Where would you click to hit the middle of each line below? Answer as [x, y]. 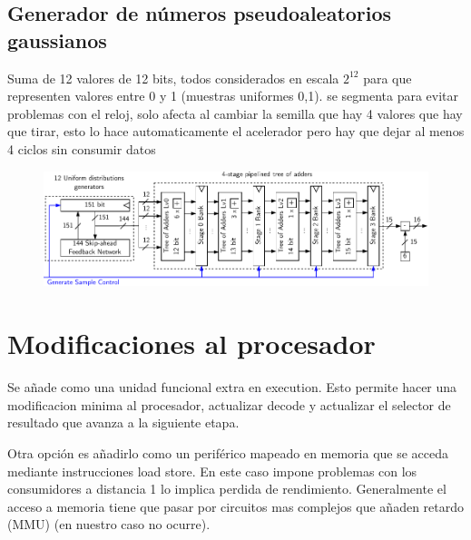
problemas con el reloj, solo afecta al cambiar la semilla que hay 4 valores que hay [235, 113]
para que [388, 78]
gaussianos [57, 39]
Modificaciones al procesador [191, 344]
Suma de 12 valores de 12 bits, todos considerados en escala [173, 78]
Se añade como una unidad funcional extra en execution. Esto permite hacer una [232, 387]
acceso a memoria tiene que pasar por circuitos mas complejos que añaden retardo [236, 506]
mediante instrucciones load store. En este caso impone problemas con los [212, 471]
